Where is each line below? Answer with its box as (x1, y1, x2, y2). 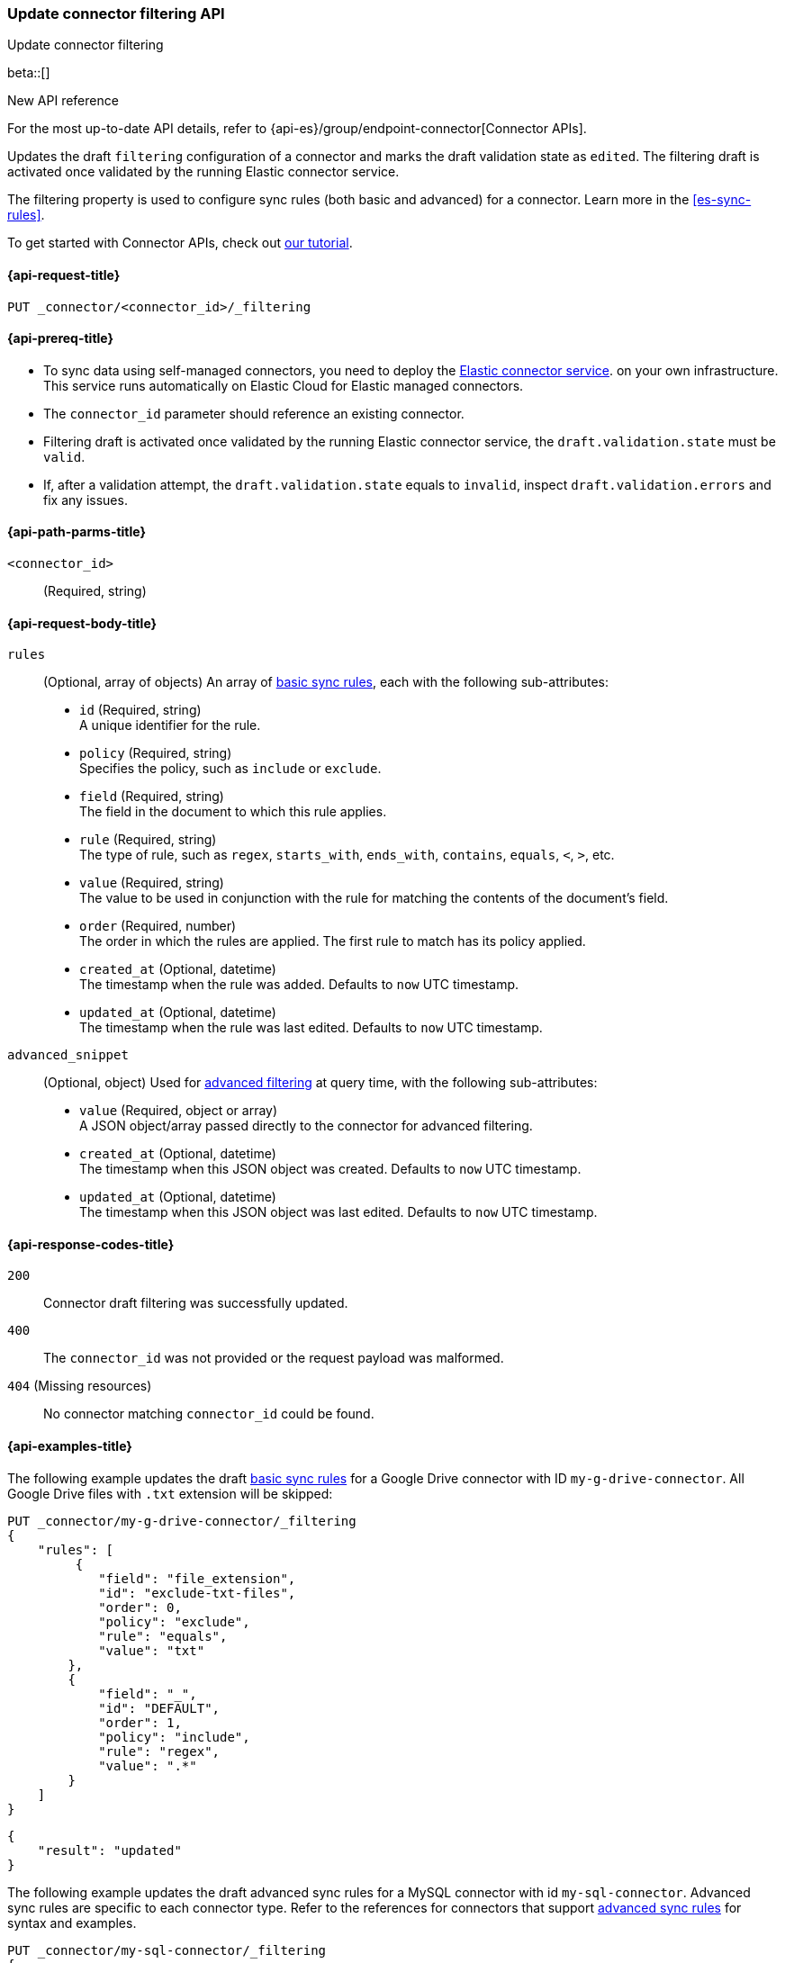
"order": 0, (98, 1599, 182, 1615)
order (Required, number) (79, 918, 237, 934)
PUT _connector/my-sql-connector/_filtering (7, 1942, 327, 1958)
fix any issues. (43, 491, 128, 508)
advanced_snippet (7, 1048, 129, 1063)
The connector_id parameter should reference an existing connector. (43, 405, 465, 421)
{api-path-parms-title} (7, 524, 147, 540)
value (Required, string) (79, 875, 224, 891)
